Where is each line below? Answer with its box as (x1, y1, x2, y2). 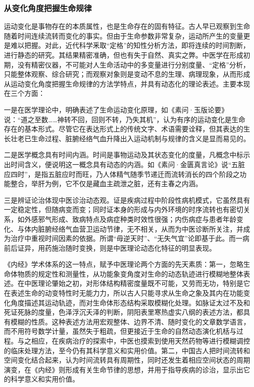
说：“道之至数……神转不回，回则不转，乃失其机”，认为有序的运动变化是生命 (4, 114, 245, 124)
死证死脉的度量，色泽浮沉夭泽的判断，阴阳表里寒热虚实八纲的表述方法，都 (4, 307, 243, 317)
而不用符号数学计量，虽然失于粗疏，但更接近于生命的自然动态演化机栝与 (4, 326, 236, 336)
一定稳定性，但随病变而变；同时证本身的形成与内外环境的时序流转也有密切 (4, 204, 243, 215)
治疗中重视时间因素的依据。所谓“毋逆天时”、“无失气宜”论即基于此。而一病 (10, 233, 250, 243)
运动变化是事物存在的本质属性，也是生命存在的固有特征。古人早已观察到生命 (4, 21, 250, 31)
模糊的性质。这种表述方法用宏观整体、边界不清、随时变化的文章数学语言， (10, 316, 250, 326)
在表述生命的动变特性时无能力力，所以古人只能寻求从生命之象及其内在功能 (4, 288, 243, 298)
